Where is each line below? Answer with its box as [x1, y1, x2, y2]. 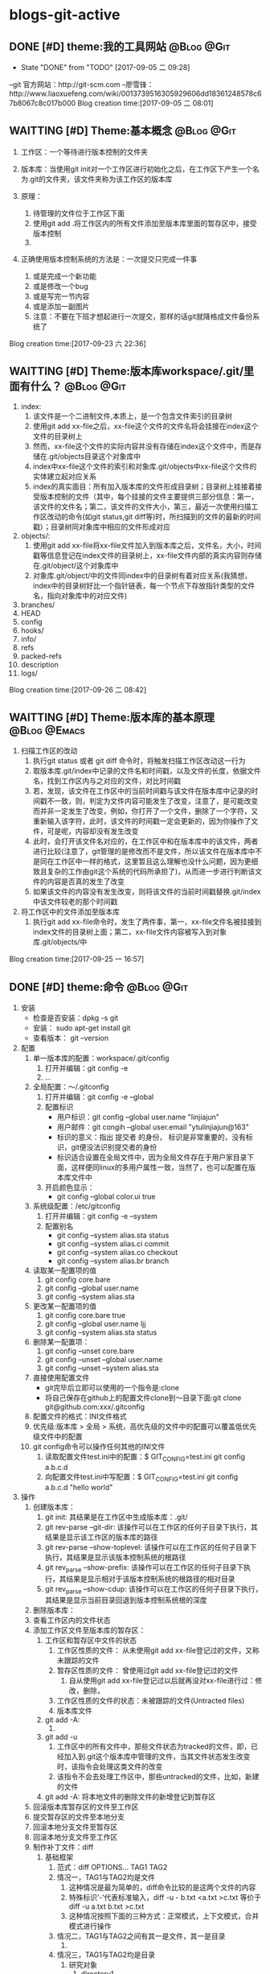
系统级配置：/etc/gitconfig [32, 1201, 121, 1211]
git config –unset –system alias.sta [44, 1363, 159, 1373]
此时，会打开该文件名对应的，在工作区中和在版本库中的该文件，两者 [32, 836, 259, 846]
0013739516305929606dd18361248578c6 [121, 89, 262, 98]
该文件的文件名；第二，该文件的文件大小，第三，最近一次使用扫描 [32, 502, 252, 511]
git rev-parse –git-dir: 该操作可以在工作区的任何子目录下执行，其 [44, 1522, 258, 1531]
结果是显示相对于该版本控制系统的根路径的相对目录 [66, 1574, 235, 1584]
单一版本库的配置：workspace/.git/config [32, 1053, 170, 1063]
